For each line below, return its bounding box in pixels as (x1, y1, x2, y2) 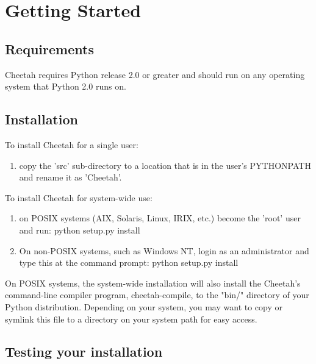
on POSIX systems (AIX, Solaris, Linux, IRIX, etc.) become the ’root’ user (19, 212, 301, 224)
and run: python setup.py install (19, 223, 140, 236)
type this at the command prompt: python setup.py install (19, 256, 239, 269)
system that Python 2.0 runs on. (5, 80, 126, 93)
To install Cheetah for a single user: (5, 138, 138, 151)
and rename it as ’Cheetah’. (19, 171, 122, 184)
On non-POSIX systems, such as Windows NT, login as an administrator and (19, 244, 309, 257)
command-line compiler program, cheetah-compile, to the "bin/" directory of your (5, 288, 309, 301)
